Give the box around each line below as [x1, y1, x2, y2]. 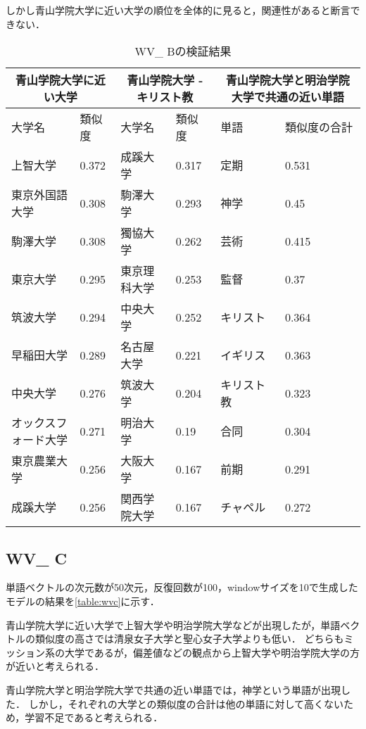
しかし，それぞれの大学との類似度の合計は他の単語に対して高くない [28, 696, 344, 711]
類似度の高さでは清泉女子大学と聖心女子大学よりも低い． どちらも [34, 631, 344, 646]
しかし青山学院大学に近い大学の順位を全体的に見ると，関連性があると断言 [6, 3, 351, 17]
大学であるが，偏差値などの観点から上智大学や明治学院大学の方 [64, 645, 360, 659]
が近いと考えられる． [6, 659, 104, 673]
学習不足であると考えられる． [25, 710, 163, 725]
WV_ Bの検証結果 [134, 43, 232, 60]
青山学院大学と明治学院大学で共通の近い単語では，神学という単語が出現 [6, 682, 341, 697]
